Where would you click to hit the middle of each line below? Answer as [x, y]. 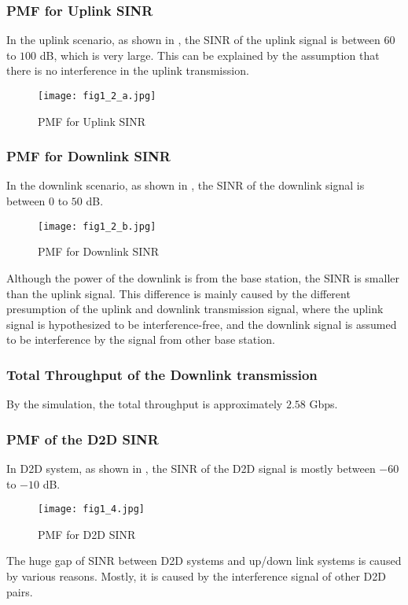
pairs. [20, 591]
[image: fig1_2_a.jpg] [97, 96]
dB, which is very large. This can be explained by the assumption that [210, 55]
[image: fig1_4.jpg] [92, 509]
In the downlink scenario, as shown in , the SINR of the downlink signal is [186, 185]
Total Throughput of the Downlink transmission [162, 374]
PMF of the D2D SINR [83, 439]
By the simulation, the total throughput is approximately [145, 404]
